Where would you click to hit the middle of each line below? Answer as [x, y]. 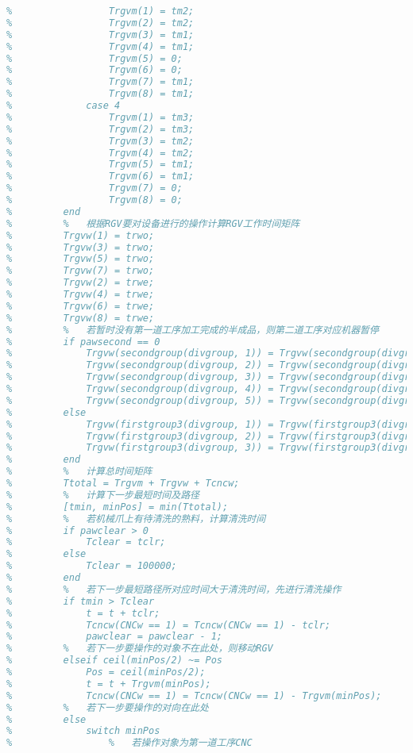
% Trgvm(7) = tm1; [100, 82]
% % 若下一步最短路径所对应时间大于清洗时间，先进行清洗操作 [174, 589]
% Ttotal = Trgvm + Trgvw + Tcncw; [123, 483]
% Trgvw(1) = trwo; [81, 235]
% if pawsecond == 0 [83, 342]
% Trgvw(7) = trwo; [81, 271]
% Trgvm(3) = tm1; [100, 35]
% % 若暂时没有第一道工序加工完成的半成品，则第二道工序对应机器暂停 [193, 330]
